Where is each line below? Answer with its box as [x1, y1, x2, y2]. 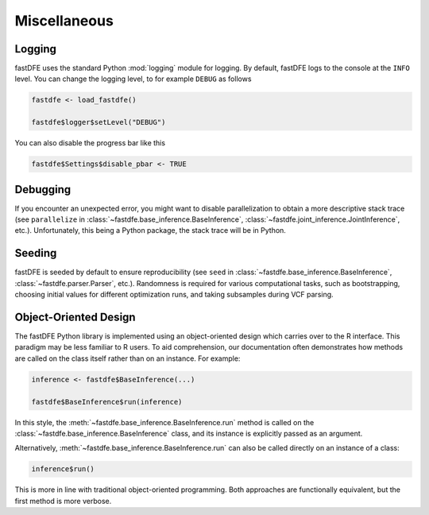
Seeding [14, 246, 57, 260]
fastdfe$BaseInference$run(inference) [31, 397, 183, 406]
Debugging [14, 183, 71, 196]
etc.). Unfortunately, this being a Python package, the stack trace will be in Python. [14, 226, 286, 235]
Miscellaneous [14, 12, 114, 29]
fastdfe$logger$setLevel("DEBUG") [31, 118, 166, 127]
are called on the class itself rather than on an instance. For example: [14, 354, 241, 363]
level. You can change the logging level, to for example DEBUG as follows [14, 74, 252, 83]
